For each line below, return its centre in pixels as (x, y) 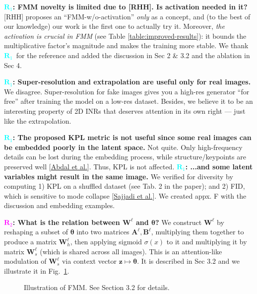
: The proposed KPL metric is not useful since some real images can (132, 137)
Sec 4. (13, 65)
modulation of (25, 261)
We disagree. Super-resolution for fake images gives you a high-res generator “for (127, 91)
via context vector (89, 261)
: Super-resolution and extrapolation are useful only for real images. (132, 82)
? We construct (178, 222)
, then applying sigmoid (106, 242)
